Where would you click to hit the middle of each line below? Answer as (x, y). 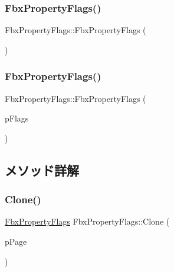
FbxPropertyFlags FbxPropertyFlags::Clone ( (87, 221)
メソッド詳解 (42, 170)
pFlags (17, 118)
